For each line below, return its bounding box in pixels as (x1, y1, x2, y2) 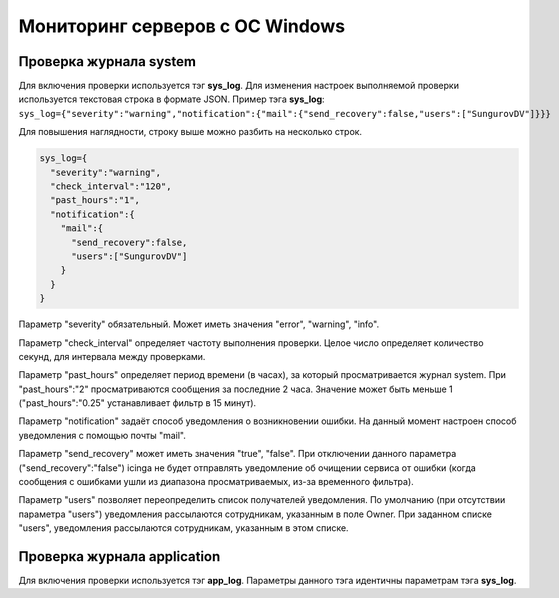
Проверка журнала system (18, 53, 197, 70)
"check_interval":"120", (50, 181, 172, 192)
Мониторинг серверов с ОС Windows (18, 15, 345, 37)
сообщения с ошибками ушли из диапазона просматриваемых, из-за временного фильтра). (18, 476, 414, 488)
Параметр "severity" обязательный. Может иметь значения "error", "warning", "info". (18, 318, 380, 330)
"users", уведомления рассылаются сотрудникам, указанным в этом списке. (18, 522, 349, 534)
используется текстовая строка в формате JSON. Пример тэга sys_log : (18, 93, 325, 105)
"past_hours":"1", (50, 195, 140, 206)
